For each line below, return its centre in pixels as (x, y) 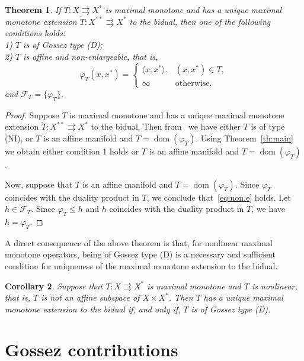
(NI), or (19, 138)
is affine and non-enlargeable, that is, (91, 56)
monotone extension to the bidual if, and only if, (93, 309)
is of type (268, 126)
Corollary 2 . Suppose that (54, 286)
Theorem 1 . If (33, 9)
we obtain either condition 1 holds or (72, 151)
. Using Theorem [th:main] (244, 138)
